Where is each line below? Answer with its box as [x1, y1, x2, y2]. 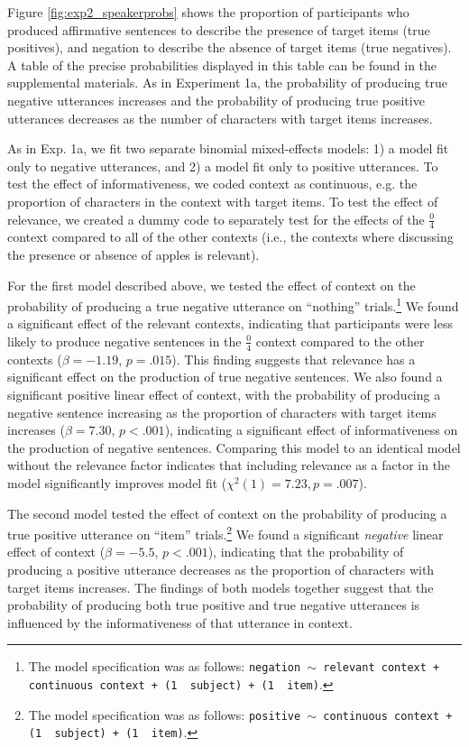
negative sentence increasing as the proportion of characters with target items [7, 402, 437, 421]
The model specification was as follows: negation [28, 657, 301, 676]
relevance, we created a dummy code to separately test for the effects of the [7, 209, 425, 228]
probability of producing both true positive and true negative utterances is [7, 595, 420, 614]
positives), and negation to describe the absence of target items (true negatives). [7, 38, 452, 57]
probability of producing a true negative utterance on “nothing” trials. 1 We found [7, 294, 459, 315]
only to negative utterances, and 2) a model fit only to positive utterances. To [7, 156, 438, 175]
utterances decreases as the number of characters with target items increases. [7, 108, 433, 127]
